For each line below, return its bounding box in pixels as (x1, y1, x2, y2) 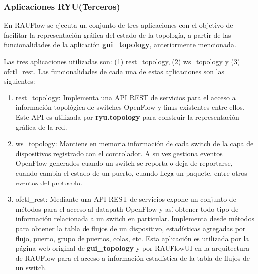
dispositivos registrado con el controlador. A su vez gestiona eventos (15, 148, 223, 158)
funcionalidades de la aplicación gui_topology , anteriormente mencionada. (4, 39, 236, 50)
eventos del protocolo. (15, 177, 82, 187)
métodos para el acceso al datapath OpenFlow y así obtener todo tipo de (15, 203, 239, 214)
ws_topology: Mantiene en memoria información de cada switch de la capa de (15, 138, 254, 149)
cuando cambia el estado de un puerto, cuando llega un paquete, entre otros (15, 167, 247, 178)
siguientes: (4, 76, 35, 86)
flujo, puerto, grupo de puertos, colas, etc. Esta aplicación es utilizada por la (15, 233, 249, 243)
